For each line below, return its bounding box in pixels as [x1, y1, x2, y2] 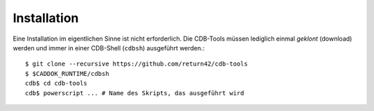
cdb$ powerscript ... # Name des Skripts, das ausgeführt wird [25, 89, 244, 97]
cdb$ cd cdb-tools [25, 79, 88, 88]
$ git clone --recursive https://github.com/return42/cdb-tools [25, 60, 249, 68]
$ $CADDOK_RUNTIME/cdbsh [25, 70, 109, 77]
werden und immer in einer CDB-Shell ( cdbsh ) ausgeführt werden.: [12, 43, 205, 52]
